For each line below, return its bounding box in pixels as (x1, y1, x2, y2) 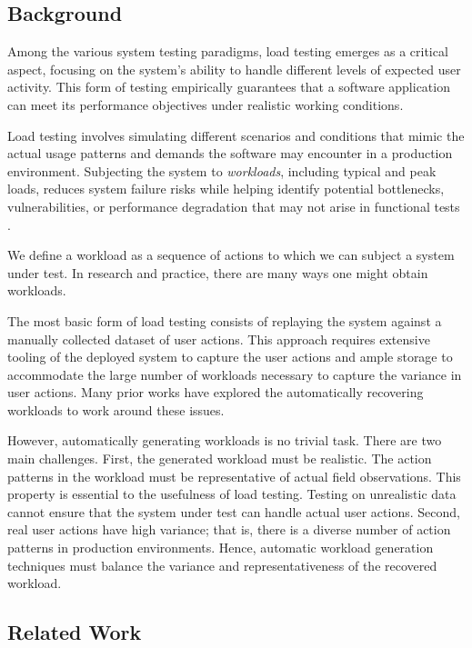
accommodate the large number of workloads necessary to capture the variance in (7, 364, 462, 384)
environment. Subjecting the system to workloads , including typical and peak (7, 161, 437, 180)
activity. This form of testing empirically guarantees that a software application (7, 77, 450, 96)
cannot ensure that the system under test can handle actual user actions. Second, (7, 502, 460, 521)
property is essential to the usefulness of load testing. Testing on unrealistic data (7, 484, 457, 503)
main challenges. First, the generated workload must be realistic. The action (7, 449, 432, 468)
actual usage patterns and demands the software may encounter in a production (7, 144, 453, 163)
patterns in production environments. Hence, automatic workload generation (7, 538, 434, 557)
